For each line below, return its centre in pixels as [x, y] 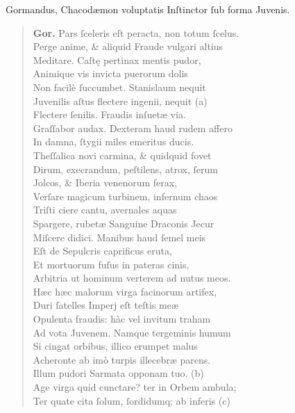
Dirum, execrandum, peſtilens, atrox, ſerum [125, 169]
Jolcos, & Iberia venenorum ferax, [105, 183]
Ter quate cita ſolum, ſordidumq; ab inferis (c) [132, 400]
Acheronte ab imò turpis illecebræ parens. [122, 359]
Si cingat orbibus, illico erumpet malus [115, 346]
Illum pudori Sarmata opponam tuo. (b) [118, 373]
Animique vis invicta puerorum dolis [110, 73]
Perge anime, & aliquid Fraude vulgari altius [128, 46]
